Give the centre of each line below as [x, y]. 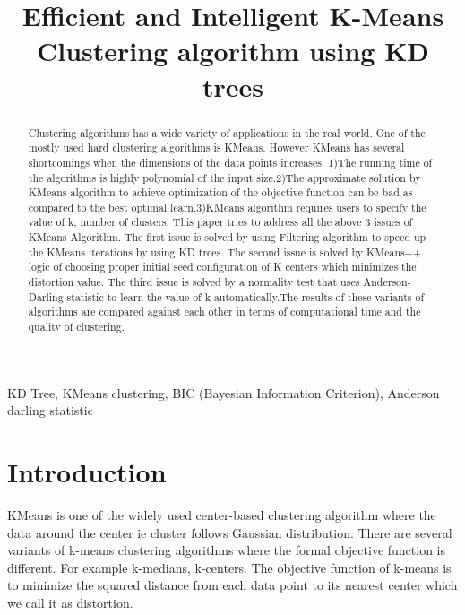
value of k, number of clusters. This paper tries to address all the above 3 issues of [220, 222]
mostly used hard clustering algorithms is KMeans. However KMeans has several [216, 147]
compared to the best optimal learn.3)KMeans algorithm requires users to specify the [227, 207]
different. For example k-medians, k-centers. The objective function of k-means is [229, 567]
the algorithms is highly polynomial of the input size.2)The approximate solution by [224, 177]
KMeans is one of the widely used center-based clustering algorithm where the [222, 515]
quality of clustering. [76, 327]
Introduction [87, 472]
